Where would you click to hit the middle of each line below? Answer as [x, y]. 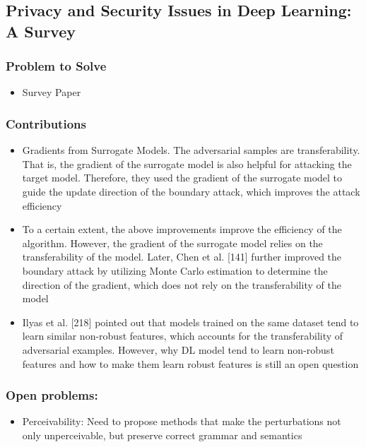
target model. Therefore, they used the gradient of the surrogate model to [182, 178]
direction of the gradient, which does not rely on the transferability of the [182, 284]
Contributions [46, 123]
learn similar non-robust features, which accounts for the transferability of [183, 336]
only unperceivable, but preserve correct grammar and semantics [162, 435]
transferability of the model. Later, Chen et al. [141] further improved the [182, 257]
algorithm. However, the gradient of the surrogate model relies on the [172, 243]
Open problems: [52, 395]
